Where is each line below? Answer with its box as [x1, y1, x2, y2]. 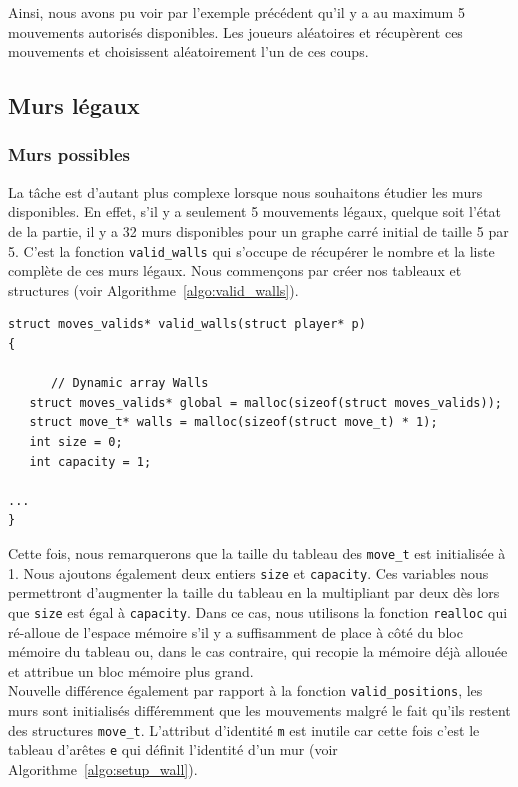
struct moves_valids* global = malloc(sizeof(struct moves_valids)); [29, 395, 502, 410]
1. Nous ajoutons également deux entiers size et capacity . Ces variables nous [8, 562, 489, 583]
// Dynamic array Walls [50, 376, 209, 391]
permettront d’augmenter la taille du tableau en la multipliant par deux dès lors [8, 582, 500, 603]
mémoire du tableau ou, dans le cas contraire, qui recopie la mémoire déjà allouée [8, 641, 508, 662]
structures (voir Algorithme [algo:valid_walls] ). [8, 279, 299, 300]
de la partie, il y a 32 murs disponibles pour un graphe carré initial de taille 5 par [8, 220, 509, 241]
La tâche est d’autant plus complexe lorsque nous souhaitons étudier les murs [8, 181, 483, 202]
